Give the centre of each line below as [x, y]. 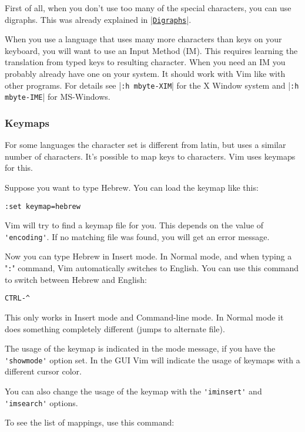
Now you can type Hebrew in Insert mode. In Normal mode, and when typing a [148, 256]
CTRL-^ [17, 298]
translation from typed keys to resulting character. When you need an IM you [145, 62]
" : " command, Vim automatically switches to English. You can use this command [152, 268]
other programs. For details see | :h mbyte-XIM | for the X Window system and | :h [152, 85]
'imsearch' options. [41, 402]
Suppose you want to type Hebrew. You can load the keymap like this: [132, 187]
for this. [19, 168]
